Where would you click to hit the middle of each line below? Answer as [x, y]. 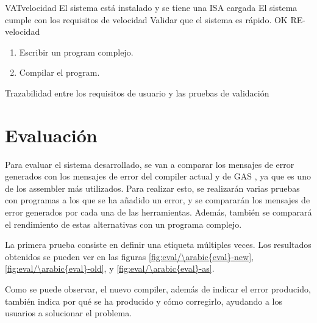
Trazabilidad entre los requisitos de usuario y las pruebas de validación [137, 93]
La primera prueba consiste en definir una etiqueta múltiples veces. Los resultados [158, 245]
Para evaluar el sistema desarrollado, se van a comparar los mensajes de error [150, 164]
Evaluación [51, 135]
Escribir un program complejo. [76, 52]
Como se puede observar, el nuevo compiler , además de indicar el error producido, [158, 289]
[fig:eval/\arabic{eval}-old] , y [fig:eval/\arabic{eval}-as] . [110, 268]
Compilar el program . [59, 72]
